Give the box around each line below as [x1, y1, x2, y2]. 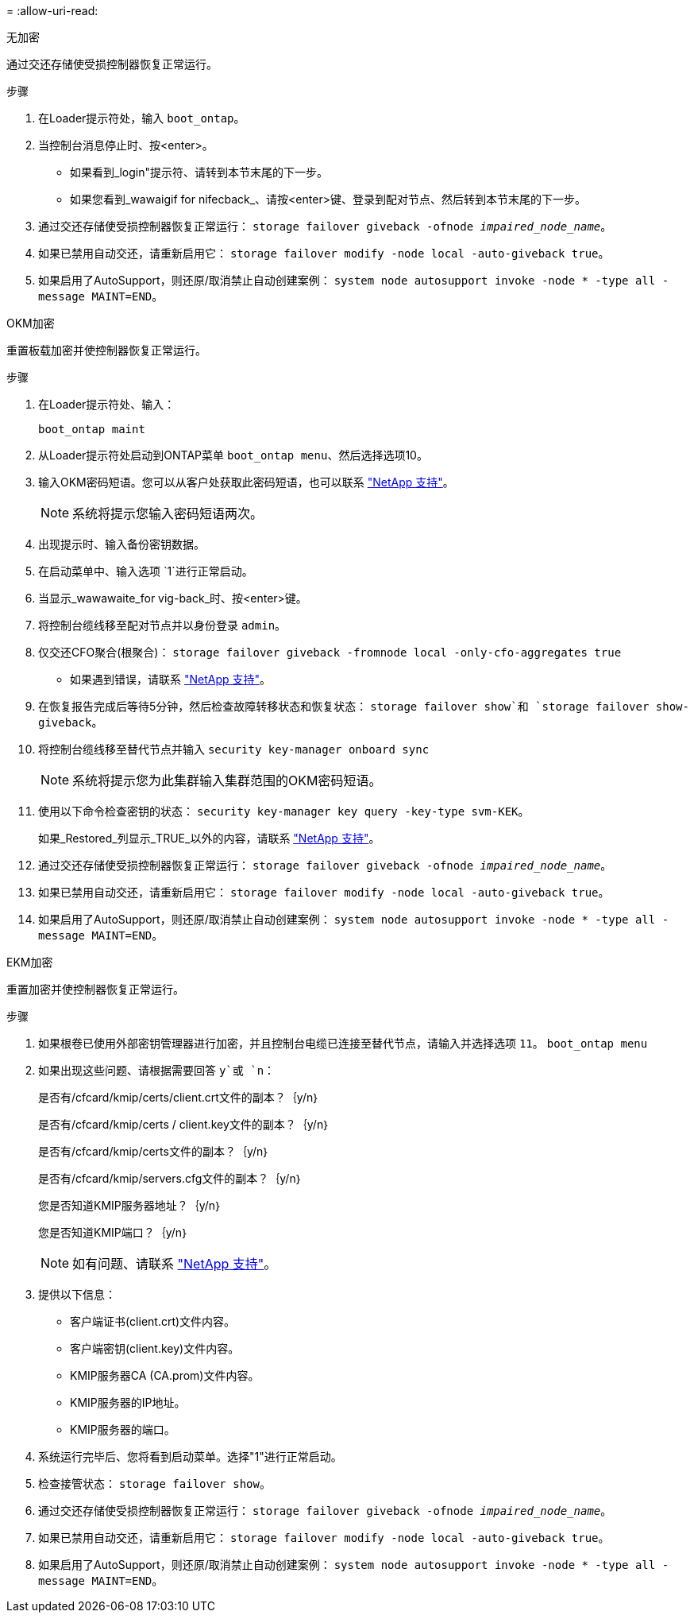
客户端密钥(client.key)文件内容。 [70, 1342, 240, 1355]
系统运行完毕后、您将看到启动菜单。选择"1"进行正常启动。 [38, 1450, 342, 1463]
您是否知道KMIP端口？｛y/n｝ [38, 1226, 189, 1239]
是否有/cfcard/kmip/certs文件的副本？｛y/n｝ [38, 1145, 270, 1158]
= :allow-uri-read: [6, 4, 98, 17]
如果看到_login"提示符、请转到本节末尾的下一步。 [70, 165, 328, 179]
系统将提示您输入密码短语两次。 [72, 505, 264, 521]
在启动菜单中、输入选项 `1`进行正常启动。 [38, 564, 253, 578]
